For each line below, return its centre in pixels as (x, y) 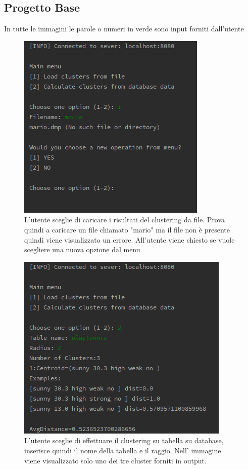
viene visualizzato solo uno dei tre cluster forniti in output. (115, 460)
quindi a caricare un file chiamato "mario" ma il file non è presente (127, 229)
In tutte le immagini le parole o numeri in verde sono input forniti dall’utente (124, 29)
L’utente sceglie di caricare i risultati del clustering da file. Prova (125, 220)
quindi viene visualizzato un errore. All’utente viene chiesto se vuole (130, 239)
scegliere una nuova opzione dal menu (82, 249)
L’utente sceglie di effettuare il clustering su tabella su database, (124, 440)
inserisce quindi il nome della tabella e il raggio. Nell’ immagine (123, 450)
